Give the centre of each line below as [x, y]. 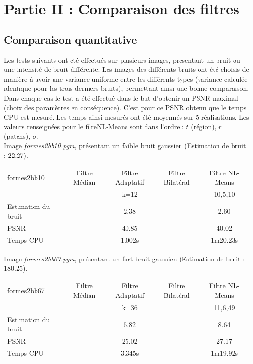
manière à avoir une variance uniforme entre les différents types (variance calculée [126, 78]
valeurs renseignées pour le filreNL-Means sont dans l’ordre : [94, 126]
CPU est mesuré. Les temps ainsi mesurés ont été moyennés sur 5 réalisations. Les [126, 117]
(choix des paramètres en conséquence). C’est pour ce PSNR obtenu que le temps [125, 107]
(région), [204, 126]
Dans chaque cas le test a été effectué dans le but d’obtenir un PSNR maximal [121, 97]
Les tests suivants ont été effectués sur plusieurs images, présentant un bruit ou [122, 60]
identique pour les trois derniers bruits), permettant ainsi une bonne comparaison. [126, 88]
